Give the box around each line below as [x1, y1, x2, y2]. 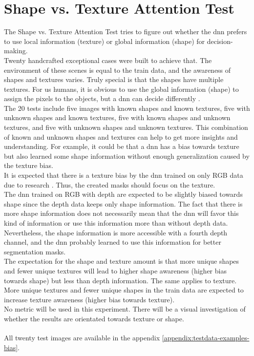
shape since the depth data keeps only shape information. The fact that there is [4, 198, 243, 209]
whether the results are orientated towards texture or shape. [4, 313, 184, 323]
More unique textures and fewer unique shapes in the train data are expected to [4, 285, 244, 295]
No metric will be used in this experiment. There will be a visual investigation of [4, 304, 246, 314]
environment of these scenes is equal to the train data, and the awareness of [4, 64, 231, 75]
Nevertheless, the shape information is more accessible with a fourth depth [4, 227, 228, 237]
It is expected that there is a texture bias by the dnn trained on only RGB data [4, 170, 243, 180]
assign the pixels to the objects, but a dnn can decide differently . [4, 93, 200, 104]
